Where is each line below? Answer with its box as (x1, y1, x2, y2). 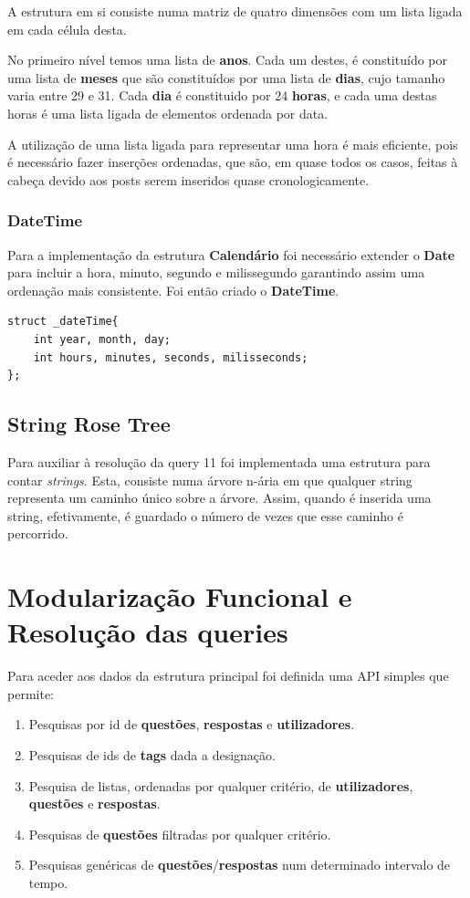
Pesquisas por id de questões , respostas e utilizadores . (28, 715, 355, 734)
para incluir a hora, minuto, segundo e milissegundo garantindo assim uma (7, 263, 425, 282)
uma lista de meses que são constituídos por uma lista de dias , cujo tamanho (7, 68, 445, 87)
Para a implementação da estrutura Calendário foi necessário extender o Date (7, 245, 455, 264)
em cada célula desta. (7, 19, 127, 38)
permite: (7, 684, 54, 703)
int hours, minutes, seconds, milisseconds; (33, 350, 308, 364)
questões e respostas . (28, 794, 161, 813)
